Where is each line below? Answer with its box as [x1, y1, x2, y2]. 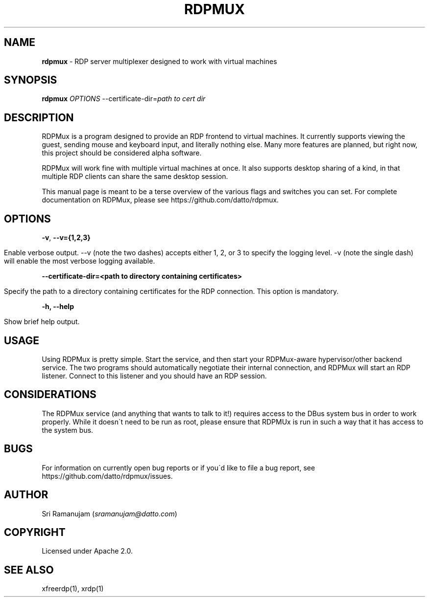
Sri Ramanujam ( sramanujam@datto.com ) [42, 509, 177, 518]
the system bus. [42, 425, 94, 434]
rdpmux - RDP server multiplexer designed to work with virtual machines [42, 57, 277, 66]
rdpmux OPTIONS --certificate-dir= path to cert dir [42, 94, 206, 103]
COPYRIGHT [4, 526, 66, 538]
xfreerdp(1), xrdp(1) [42, 584, 104, 593]
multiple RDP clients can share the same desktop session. [42, 172, 228, 181]
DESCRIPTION [4, 111, 74, 124]
